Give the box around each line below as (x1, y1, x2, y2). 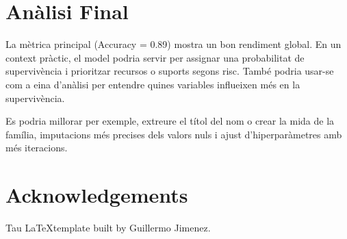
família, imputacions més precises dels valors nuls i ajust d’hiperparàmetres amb (5, 127, 342, 141)
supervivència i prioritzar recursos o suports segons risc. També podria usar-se (5, 64, 334, 78)
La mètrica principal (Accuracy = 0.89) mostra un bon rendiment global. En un (5, 37, 342, 51)
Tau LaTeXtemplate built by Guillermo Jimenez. (5, 221, 211, 234)
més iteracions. (5, 140, 68, 155)
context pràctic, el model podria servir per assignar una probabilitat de (5, 50, 305, 64)
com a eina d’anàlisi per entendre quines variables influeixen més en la (5, 77, 300, 91)
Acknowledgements (5, 181, 188, 209)
